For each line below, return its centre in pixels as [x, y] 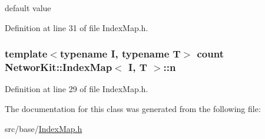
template [26, 54]
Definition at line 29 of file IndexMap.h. [77, 89]
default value [28, 8]
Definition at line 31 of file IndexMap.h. [77, 27]
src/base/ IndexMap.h [44, 128]
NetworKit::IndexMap [59, 67]
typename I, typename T [120, 54]
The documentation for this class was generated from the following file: [133, 108]
